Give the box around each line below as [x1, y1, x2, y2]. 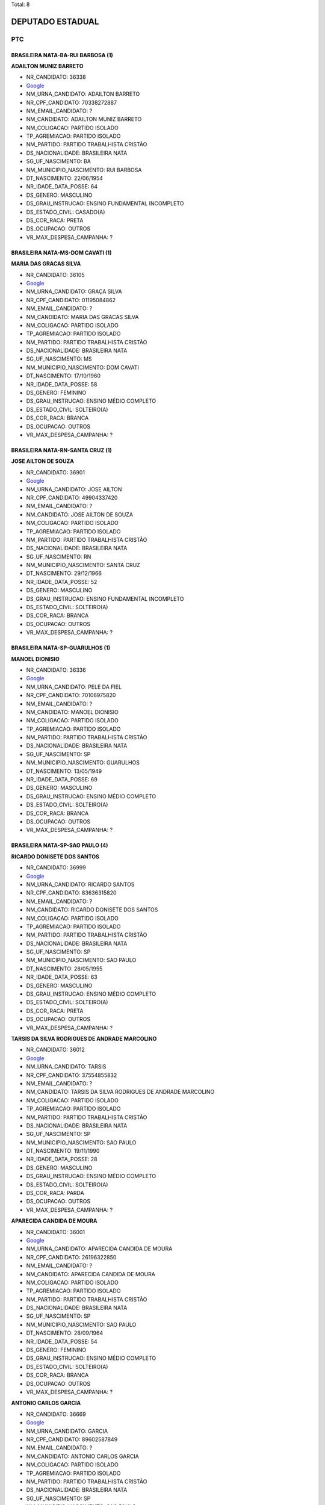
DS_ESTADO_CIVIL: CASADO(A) [26, 208, 105, 216]
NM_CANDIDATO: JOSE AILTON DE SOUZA [26, 510, 134, 518]
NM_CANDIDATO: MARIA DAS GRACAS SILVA [26, 313, 139, 320]
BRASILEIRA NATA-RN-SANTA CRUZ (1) [11, 446, 112, 454]
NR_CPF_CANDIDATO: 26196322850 [26, 1253, 117, 1261]
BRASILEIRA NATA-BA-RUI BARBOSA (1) [11, 51, 114, 58]
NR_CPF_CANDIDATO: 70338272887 [26, 99, 117, 106]
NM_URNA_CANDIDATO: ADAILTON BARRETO [26, 90, 140, 98]
